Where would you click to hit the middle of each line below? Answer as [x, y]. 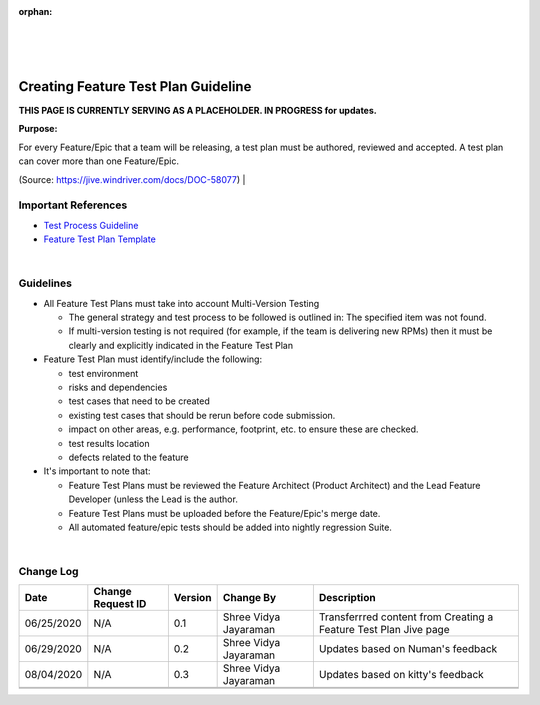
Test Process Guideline [91, 225]
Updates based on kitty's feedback [401, 675]
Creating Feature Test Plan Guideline [135, 86]
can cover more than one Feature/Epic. [99, 161]
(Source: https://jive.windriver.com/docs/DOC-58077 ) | [132, 179]
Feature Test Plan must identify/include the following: [153, 359]
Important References [73, 205]
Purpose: [38, 129]
